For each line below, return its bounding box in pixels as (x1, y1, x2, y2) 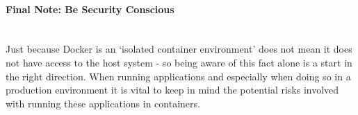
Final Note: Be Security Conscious (6, 1, 174, 16)
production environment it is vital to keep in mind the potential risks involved (6, 82, 339, 97)
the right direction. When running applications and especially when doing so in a (6, 69, 351, 83)
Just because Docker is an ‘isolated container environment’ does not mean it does (6, 42, 352, 56)
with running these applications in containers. (6, 96, 200, 110)
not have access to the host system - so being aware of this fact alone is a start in (6, 55, 352, 69)
